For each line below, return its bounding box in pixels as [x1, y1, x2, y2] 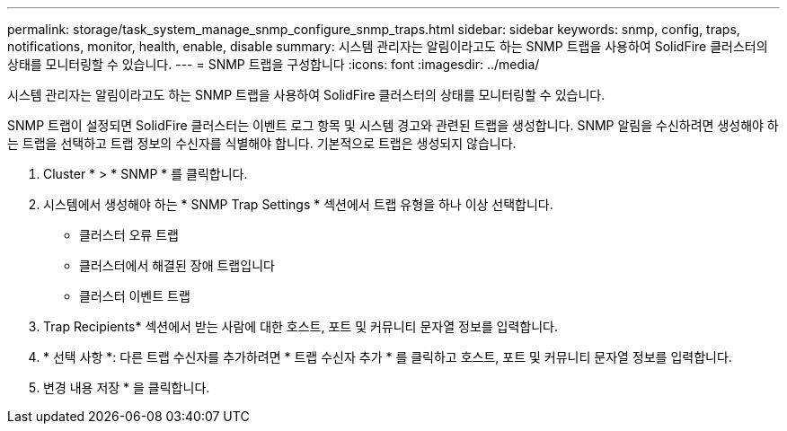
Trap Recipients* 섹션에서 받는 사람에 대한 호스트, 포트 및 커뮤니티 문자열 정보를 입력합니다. [43, 319, 559, 334]
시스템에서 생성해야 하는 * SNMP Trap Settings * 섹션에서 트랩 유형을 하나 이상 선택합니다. [43, 197, 553, 212]
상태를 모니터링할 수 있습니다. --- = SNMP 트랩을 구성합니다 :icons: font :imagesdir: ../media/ [7, 57, 540, 72]
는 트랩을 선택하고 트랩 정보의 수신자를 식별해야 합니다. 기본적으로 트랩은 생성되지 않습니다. [7, 136, 517, 151]
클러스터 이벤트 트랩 [79, 288, 190, 303]
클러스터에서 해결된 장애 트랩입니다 [79, 258, 275, 273]
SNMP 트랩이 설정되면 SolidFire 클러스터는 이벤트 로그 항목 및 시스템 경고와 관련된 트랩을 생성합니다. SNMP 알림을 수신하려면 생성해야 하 [7, 118, 779, 133]
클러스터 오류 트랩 [79, 227, 179, 242]
